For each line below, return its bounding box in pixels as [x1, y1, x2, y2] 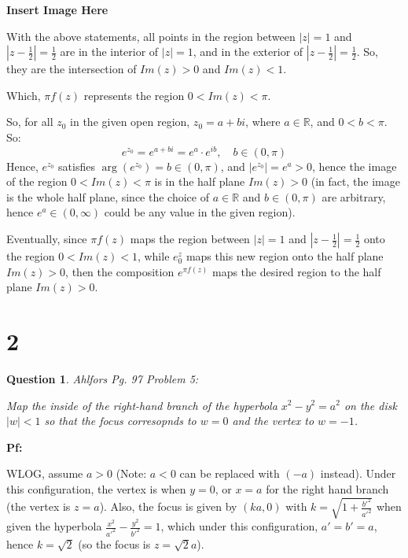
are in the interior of [60, 43, 159, 60]
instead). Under [320, 465, 396, 482]
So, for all [6, 113, 53, 130]
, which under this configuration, [160, 518, 318, 534]
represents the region [83, 87, 185, 103]
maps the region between [130, 231, 250, 247]
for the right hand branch [266, 480, 389, 497]
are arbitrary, [322, 188, 386, 205]
